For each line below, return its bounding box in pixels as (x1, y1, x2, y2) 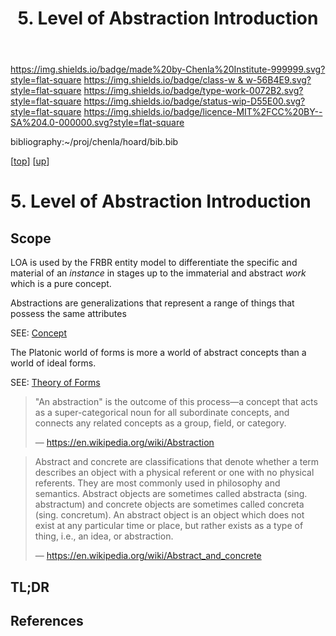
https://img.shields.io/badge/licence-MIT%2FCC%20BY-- (83, 106, 323, 118)
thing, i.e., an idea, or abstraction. (34, 530, 174, 542)
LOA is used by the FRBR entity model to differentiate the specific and (10, 257, 298, 269)
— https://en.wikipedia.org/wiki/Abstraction (34, 437, 215, 449)
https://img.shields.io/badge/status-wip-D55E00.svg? (83, 95, 306, 107)
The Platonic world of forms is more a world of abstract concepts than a (10, 347, 307, 359)
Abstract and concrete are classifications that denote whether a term (34, 456, 320, 468)
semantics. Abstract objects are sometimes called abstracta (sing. (34, 488, 308, 500)
